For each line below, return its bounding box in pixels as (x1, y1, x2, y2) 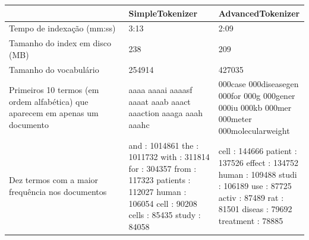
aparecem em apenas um (9, 107, 99, 119)
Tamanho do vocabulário (9, 63, 99, 75)
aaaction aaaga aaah (128, 107, 203, 119)
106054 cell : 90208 (128, 197, 197, 209)
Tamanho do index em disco (9, 37, 111, 49)
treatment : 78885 (218, 215, 283, 227)
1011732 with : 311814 (128, 151, 210, 163)
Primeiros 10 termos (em (9, 84, 99, 96)
